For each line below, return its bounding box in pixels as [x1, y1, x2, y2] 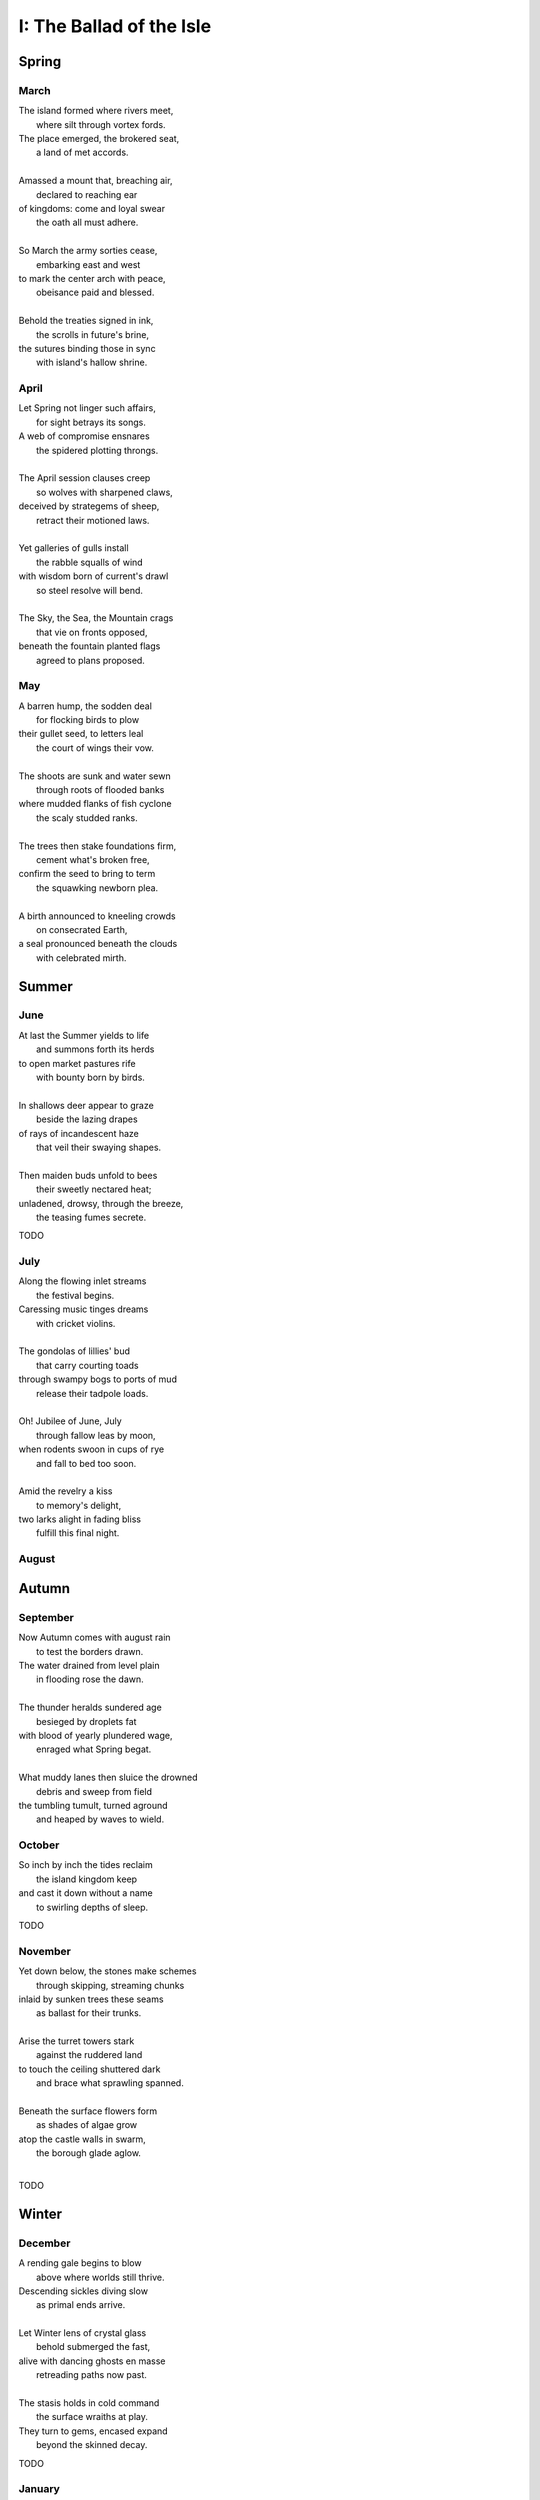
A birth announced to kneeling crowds [18, 910, 176, 922]
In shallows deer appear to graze [18, 1099, 154, 1111]
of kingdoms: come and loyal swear [18, 203, 165, 215]
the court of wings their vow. [36, 741, 154, 754]
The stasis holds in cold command [18, 2397, 160, 2409]
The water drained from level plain [18, 1659, 160, 1671]
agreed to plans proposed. [36, 654, 145, 666]
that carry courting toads [36, 1359, 139, 1371]
